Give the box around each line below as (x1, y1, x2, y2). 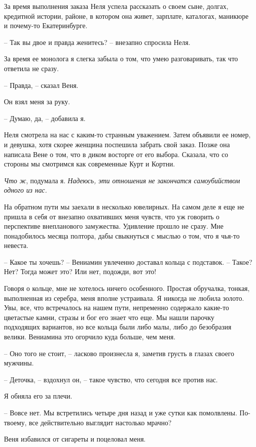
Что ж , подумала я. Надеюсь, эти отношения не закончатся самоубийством (4, 175, 240, 185)
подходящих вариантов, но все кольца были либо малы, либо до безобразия (4, 322, 231, 332)
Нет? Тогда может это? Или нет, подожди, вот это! (4, 266, 156, 277)
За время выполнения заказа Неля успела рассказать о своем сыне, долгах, (4, 1, 228, 11)
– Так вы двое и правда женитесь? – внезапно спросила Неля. (4, 37, 190, 47)
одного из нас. (4, 185, 47, 195)
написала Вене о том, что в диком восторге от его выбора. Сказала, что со (4, 149, 228, 159)
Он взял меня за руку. (4, 96, 70, 107)
